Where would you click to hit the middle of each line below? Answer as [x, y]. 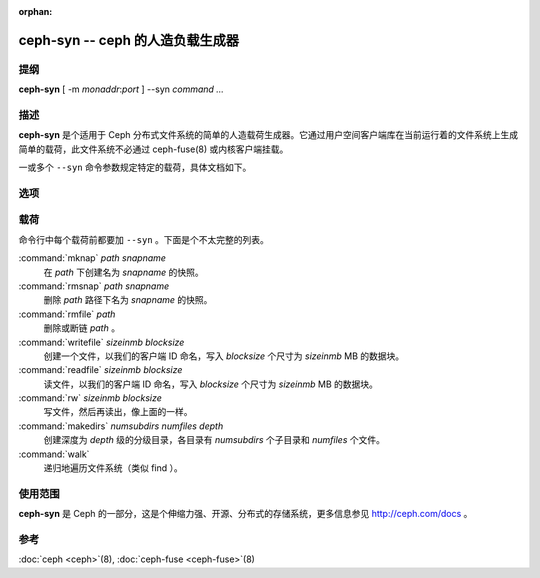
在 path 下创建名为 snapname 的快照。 [123, 272]
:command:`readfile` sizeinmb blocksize [100, 370]
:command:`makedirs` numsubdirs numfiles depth [121, 426]
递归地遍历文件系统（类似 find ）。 [113, 468]
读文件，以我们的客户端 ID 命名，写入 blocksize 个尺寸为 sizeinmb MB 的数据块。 [211, 384]
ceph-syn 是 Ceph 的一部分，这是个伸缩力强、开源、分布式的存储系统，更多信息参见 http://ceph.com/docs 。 [245, 514]
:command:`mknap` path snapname [92, 258]
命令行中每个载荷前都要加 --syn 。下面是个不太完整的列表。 [144, 239]
